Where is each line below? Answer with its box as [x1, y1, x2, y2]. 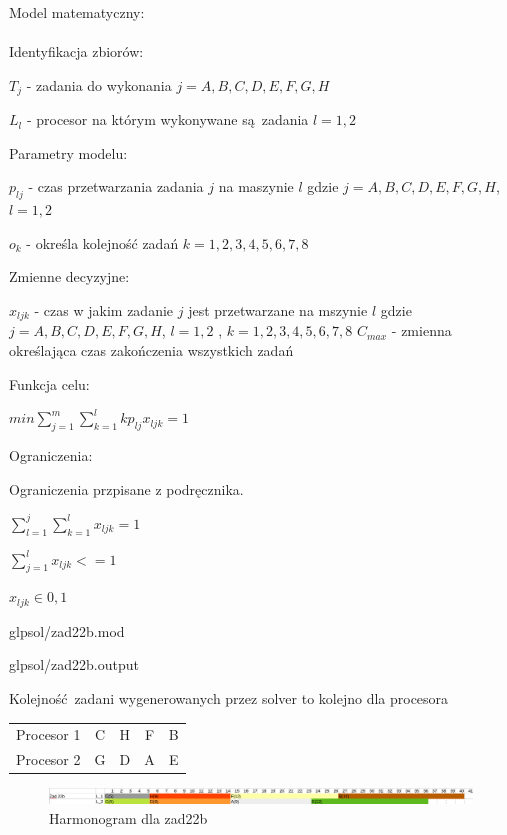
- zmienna [391, 320, 452, 341]
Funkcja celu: [9, 373, 90, 394]
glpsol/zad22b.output [9, 654, 140, 675]
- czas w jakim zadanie [34, 300, 174, 320]
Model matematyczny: [9, 2, 145, 22]
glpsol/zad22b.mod [9, 620, 125, 641]
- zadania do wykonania [26, 74, 172, 95]
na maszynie [218, 176, 294, 197]
